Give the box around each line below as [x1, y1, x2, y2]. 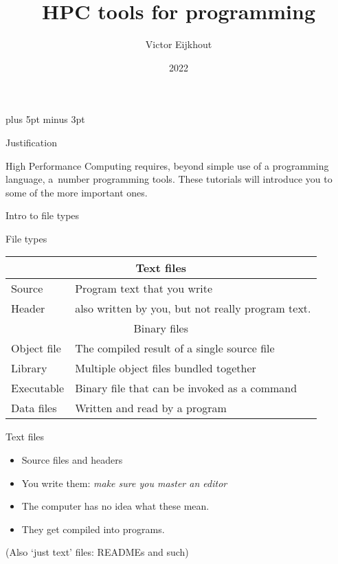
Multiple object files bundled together [75, 360, 256, 376]
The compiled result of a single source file [75, 340, 275, 357]
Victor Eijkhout [145, 37, 212, 52]
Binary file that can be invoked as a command [75, 380, 297, 396]
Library [11, 360, 47, 376]
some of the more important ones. [5, 185, 148, 199]
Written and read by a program [75, 400, 227, 416]
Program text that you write [75, 280, 213, 297]
